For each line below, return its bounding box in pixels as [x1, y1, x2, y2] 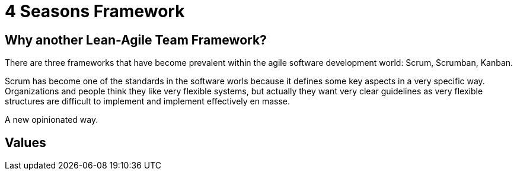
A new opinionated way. [5, 114, 98, 125]
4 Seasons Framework [5, 1, 185, 21]
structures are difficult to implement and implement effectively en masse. [5, 96, 291, 107]
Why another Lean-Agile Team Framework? [5, 32, 267, 47]
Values [5, 135, 46, 150]
